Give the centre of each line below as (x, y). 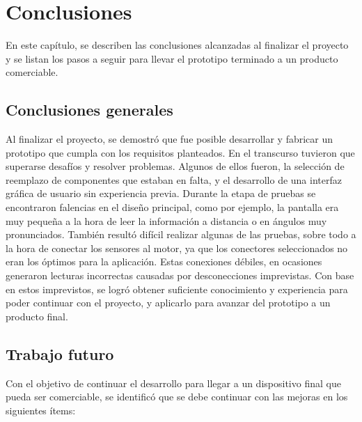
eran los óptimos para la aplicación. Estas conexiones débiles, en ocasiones (164, 261)
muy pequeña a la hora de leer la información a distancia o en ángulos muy (166, 220)
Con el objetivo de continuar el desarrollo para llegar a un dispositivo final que (173, 383)
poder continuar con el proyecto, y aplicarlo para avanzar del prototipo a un (168, 303)
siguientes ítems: (41, 410)
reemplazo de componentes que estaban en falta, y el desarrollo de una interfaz (174, 179)
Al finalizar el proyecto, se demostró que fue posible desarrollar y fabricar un (170, 139)
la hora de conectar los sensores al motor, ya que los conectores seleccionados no (177, 248)
